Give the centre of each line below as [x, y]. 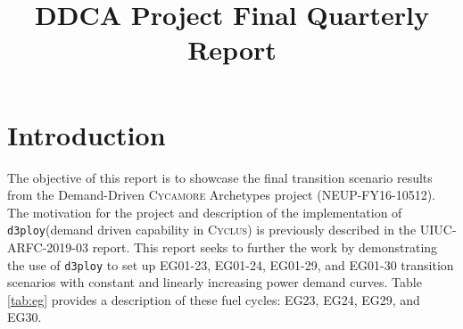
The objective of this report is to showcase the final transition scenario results [220, 177]
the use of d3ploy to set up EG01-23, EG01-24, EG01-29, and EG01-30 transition [231, 264]
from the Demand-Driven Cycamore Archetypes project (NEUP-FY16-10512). [221, 195]
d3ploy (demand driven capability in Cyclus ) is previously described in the [212, 230]
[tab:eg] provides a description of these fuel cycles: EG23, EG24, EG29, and [214, 299]
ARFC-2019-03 [48, 247]
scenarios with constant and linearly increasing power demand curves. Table [215, 282]
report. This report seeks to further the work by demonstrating [265, 247]
